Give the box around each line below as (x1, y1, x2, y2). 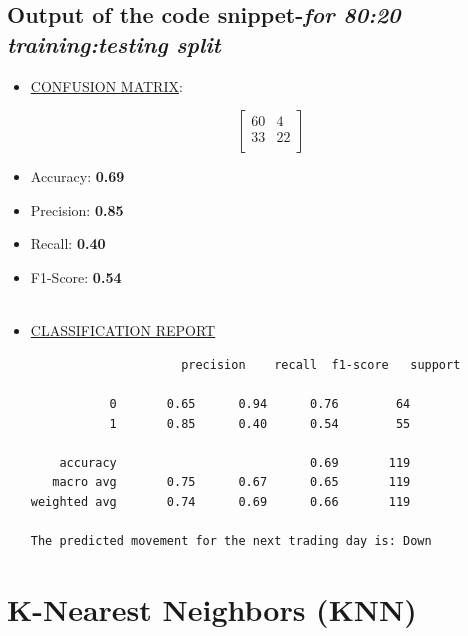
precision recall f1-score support (181, 357, 461, 372)
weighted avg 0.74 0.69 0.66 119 (30, 494, 411, 509)
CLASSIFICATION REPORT (30, 320, 216, 341)
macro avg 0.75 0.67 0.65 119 (52, 475, 411, 490)
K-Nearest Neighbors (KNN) (7, 588, 417, 629)
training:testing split (7, 28, 221, 59)
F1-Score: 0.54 (30, 266, 122, 287)
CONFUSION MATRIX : (30, 75, 183, 96)
